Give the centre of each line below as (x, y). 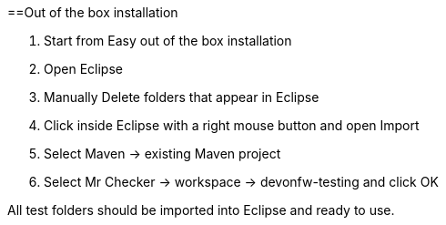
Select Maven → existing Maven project (162, 153)
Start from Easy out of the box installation (168, 41)
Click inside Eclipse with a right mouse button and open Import (232, 125)
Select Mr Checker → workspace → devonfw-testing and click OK (241, 182)
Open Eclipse (83, 69)
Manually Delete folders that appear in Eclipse (182, 97)
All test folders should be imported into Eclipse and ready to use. (201, 210)
